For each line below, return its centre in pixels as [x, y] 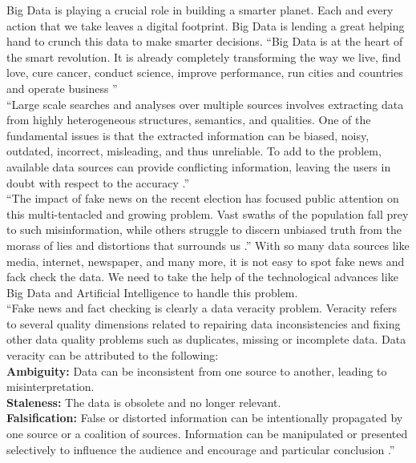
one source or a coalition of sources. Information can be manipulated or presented [207, 434]
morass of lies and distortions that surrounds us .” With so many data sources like [208, 245]
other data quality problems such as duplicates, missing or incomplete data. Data [206, 339]
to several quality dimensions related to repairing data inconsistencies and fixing [204, 323]
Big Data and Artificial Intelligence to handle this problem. [152, 292]
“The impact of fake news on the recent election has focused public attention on [203, 198]
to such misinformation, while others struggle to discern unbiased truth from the [204, 229]
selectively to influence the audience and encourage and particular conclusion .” [201, 449]
